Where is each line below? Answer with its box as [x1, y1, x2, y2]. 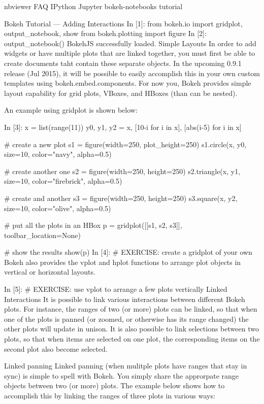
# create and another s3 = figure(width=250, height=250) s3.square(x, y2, [4, 192, 238, 203]
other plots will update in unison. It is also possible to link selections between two [4, 323, 259, 334]
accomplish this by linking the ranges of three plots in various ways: [4, 390, 215, 400]
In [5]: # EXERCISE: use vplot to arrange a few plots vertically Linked [4, 284, 227, 294]
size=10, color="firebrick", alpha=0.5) [4, 176, 122, 186]
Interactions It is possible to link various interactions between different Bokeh [4, 293, 245, 304]
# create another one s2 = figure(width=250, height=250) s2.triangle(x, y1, [4, 165, 241, 176]
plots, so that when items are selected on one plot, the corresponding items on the [4, 333, 260, 344]
